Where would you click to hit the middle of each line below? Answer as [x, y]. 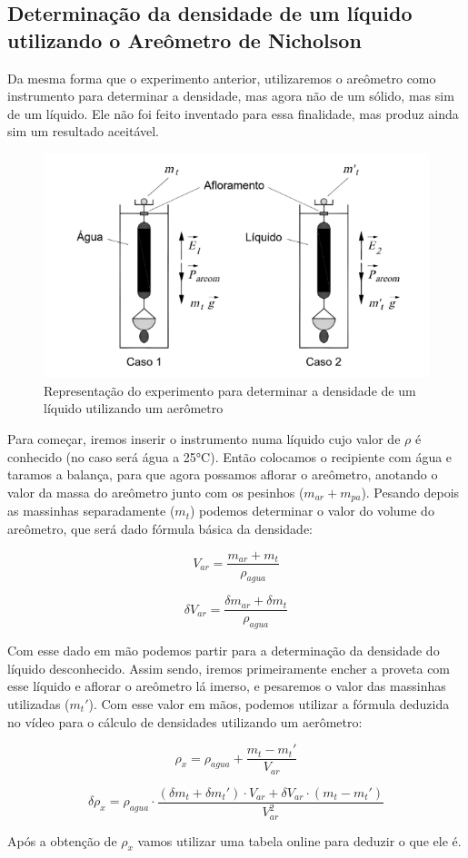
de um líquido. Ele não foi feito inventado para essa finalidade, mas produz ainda [233, 113]
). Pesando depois [410, 492]
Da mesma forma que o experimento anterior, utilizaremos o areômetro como [222, 78]
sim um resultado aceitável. [84, 131]
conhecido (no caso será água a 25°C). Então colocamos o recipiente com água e [230, 456]
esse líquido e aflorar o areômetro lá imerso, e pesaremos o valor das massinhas [227, 686]
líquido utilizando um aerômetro [134, 408]
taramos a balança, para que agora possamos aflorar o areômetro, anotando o [223, 474]
